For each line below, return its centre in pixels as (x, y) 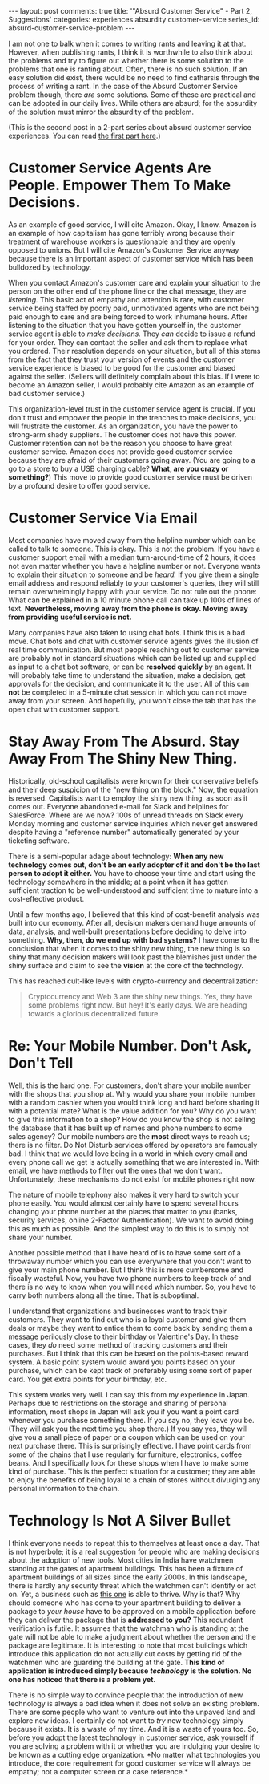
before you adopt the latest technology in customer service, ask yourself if (131, 1737)
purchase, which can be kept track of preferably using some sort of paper (130, 1370)
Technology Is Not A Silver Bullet (119, 1520)
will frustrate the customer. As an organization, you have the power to (123, 426)
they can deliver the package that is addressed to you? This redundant (126, 1620)
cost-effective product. (46, 898)
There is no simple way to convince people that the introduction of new (126, 1695)
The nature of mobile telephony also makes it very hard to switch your (124, 1194)
